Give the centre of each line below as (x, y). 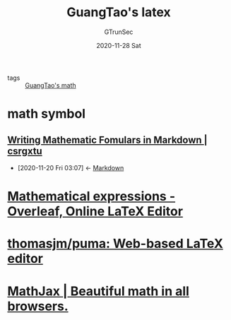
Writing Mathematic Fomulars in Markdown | (107, 140)
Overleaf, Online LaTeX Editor (95, 212)
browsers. (38, 306)
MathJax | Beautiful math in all (98, 291)
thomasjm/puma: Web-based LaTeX (115, 244)
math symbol (47, 114)
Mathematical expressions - (91, 197)
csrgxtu (25, 151)
